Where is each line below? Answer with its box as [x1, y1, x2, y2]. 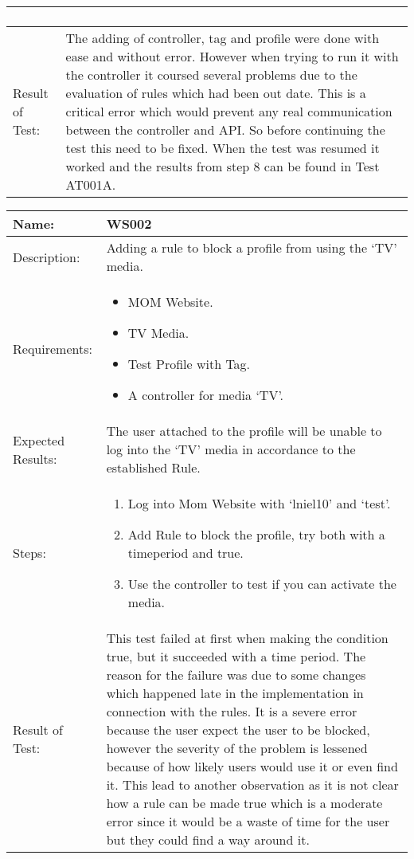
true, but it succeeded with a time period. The [106, 647, 366, 665]
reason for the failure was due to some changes [106, 665, 366, 684]
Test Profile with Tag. [127, 355, 251, 373]
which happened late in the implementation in [106, 684, 364, 702]
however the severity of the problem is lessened [106, 739, 368, 757]
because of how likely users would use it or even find [106, 757, 398, 775]
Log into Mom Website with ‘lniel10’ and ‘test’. [127, 494, 391, 512]
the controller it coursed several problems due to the [65, 65, 357, 84]
